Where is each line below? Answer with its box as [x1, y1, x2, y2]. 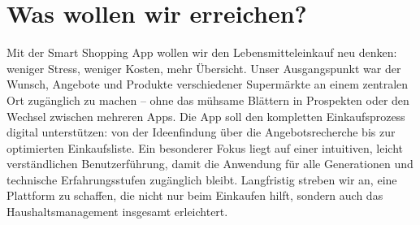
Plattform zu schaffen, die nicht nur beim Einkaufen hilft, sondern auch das [6, 187, 383, 204]
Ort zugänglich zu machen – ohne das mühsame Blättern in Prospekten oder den [6, 91, 409, 108]
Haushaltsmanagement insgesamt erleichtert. [6, 203, 228, 220]
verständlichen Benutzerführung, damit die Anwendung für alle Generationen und [6, 155, 414, 172]
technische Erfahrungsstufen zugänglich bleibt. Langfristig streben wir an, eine [6, 171, 397, 188]
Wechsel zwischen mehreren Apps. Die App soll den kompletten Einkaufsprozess [6, 107, 405, 124]
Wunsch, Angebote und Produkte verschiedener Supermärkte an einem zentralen [6, 76, 409, 93]
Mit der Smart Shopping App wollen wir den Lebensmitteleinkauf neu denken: [6, 44, 397, 61]
